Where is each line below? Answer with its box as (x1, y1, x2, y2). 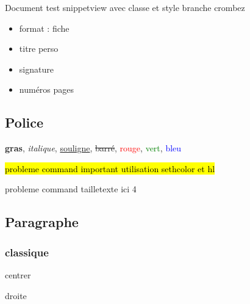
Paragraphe (5, 212, 79, 231)
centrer (5, 268, 31, 281)
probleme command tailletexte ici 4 (5, 183, 137, 195)
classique (5, 244, 49, 259)
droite (5, 289, 27, 302)
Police (5, 113, 44, 132)
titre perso (19, 42, 59, 55)
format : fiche (19, 21, 70, 34)
